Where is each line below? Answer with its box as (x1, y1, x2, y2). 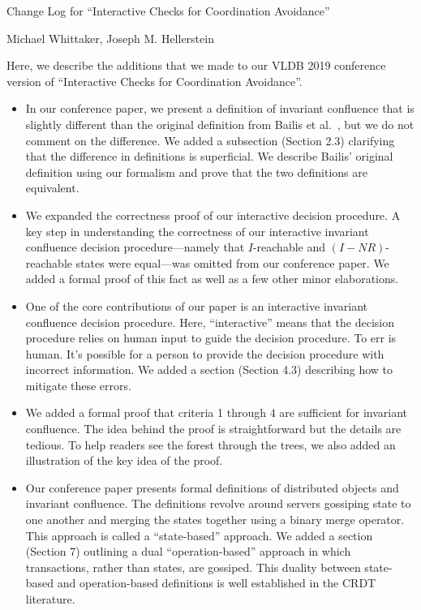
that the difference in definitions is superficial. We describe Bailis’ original (25, 148, 393, 165)
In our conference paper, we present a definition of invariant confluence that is (25, 100, 415, 117)
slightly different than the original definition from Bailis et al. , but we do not (25, 115, 415, 132)
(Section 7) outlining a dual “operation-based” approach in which (25, 543, 351, 560)
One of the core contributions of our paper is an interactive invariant (25, 297, 367, 314)
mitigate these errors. (25, 376, 131, 393)
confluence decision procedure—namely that (25, 238, 245, 256)
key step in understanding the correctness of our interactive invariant (25, 222, 369, 239)
